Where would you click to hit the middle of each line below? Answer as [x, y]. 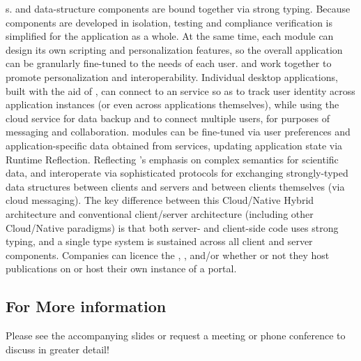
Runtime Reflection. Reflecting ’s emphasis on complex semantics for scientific [172, 159]
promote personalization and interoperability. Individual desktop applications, [172, 76]
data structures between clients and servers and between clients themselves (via [175, 186]
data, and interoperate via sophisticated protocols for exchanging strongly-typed [177, 173]
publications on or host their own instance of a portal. [121, 268]
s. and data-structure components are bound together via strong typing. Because [178, 8]
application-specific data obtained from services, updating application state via [174, 145]
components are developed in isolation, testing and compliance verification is [169, 22]
